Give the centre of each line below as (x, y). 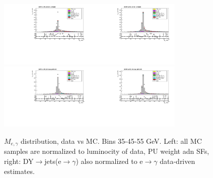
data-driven (177, 161)
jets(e (53, 161)
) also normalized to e (109, 161)
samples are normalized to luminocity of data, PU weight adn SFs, (107, 151)
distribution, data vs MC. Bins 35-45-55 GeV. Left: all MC (111, 141)
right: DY (19, 161)
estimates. (19, 171)
